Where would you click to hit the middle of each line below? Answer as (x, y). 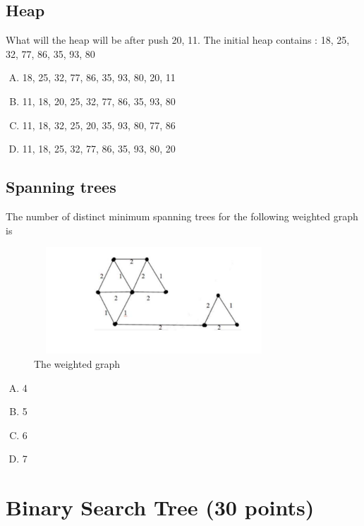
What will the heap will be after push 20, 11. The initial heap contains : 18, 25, (178, 40)
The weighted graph (77, 363)
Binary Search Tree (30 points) (160, 507)
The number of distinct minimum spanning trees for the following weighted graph (182, 216)
